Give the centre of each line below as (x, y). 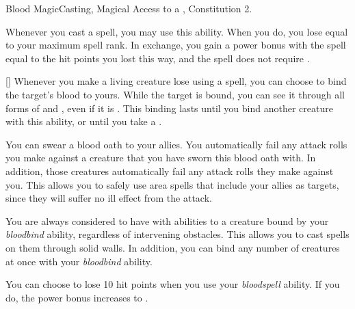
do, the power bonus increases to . (77, 297)
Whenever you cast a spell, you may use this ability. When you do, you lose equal (177, 31)
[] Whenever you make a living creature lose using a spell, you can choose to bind (176, 81)
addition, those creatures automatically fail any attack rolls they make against (170, 171)
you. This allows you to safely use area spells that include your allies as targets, (172, 184)
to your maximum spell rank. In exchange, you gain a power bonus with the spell (176, 45)
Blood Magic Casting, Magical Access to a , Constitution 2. (129, 8)
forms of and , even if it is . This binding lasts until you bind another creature (169, 108)
